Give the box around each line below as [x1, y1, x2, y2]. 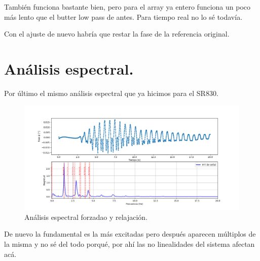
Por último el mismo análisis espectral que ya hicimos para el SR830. [4, 87, 218, 98]
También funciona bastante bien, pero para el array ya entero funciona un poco [4, 2, 251, 12]
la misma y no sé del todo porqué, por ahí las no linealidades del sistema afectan [4, 239, 255, 249]
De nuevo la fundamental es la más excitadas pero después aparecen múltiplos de [4, 229, 256, 239]
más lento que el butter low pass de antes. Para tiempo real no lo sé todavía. [4, 11, 243, 22]
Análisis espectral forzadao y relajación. [24, 211, 148, 222]
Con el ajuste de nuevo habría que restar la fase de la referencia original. [4, 28, 230, 39]
